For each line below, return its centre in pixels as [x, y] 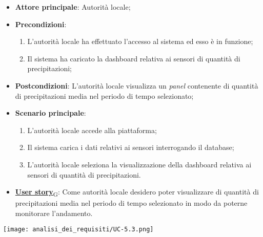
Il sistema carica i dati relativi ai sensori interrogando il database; [131, 147]
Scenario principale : [50, 113]
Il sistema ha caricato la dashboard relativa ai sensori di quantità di [134, 58]
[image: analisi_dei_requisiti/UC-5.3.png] [78, 230]
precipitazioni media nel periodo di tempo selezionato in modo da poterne [131, 203]
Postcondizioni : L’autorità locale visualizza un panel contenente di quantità [137, 85]
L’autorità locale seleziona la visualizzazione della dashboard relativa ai [139, 164]
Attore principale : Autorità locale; [73, 7]
